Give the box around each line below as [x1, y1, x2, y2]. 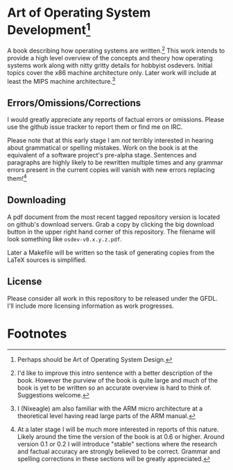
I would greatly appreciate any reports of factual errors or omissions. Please [7, 116, 225, 124]
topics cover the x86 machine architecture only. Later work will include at [7, 68, 217, 77]
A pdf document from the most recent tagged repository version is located [7, 213, 221, 221]
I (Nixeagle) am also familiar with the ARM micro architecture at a [17, 404, 203, 412]
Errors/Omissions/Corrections [7, 97, 141, 109]
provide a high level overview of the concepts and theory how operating [7, 53, 214, 62]
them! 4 [7, 173, 27, 183]
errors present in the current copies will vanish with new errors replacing [7, 166, 215, 174]
